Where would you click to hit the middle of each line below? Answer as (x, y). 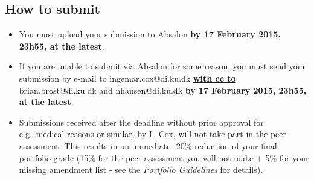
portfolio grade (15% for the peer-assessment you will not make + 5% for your (164, 157)
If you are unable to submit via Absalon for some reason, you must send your (162, 66)
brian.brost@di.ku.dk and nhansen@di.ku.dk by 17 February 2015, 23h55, (163, 90)
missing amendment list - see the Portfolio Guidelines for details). (141, 169)
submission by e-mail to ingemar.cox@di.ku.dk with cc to (127, 78)
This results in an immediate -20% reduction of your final (171, 145)
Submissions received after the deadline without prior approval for (141, 122)
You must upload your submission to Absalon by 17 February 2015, (150, 34)
